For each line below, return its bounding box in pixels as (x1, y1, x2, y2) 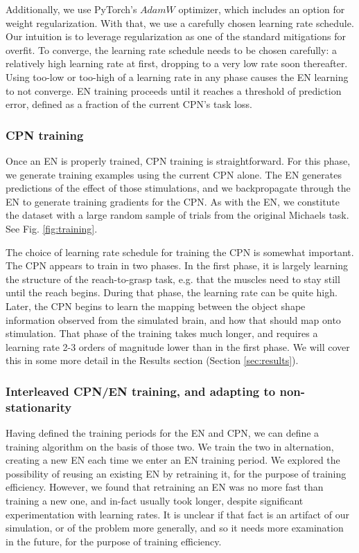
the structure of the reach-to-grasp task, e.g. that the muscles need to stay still (6, 271, 340, 286)
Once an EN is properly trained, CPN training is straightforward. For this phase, (6, 153, 351, 167)
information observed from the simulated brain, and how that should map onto (6, 312, 341, 327)
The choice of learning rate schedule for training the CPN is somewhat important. (6, 244, 354, 259)
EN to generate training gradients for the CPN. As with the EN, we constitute (6, 194, 340, 208)
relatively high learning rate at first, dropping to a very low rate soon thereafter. (6, 56, 348, 71)
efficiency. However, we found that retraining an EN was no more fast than (6, 480, 324, 494)
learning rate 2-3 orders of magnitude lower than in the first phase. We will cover (6, 339, 350, 354)
